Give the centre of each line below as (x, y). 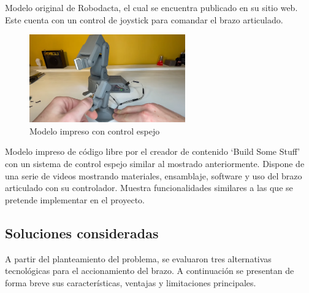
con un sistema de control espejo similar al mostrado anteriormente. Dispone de (155, 163)
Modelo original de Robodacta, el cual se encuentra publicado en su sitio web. (151, 7)
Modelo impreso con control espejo (95, 131)
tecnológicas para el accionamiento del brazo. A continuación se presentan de (150, 271)
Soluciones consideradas (82, 232)
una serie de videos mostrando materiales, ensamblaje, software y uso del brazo (154, 175)
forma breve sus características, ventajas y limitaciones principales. (131, 282)
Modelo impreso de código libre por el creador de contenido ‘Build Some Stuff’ (153, 151)
